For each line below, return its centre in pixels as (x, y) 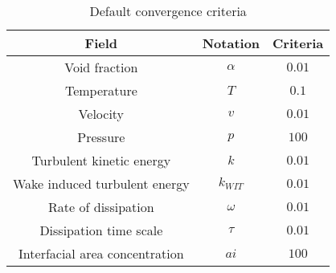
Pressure (101, 137)
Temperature (101, 90)
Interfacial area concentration (101, 253)
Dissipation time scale (101, 230)
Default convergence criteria (168, 11)
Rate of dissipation (101, 207)
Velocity (101, 114)
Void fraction (101, 67)
